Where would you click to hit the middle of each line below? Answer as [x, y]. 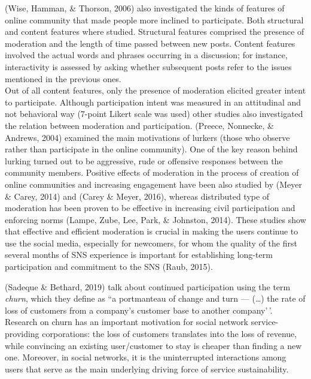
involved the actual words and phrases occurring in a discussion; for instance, [146, 55]
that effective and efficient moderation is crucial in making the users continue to [152, 231]
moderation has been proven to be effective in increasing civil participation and [150, 208]
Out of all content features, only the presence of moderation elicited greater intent [155, 90]
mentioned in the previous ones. [63, 78]
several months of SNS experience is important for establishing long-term [139, 255]
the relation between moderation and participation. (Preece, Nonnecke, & [139, 125]
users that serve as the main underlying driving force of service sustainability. [147, 369]
